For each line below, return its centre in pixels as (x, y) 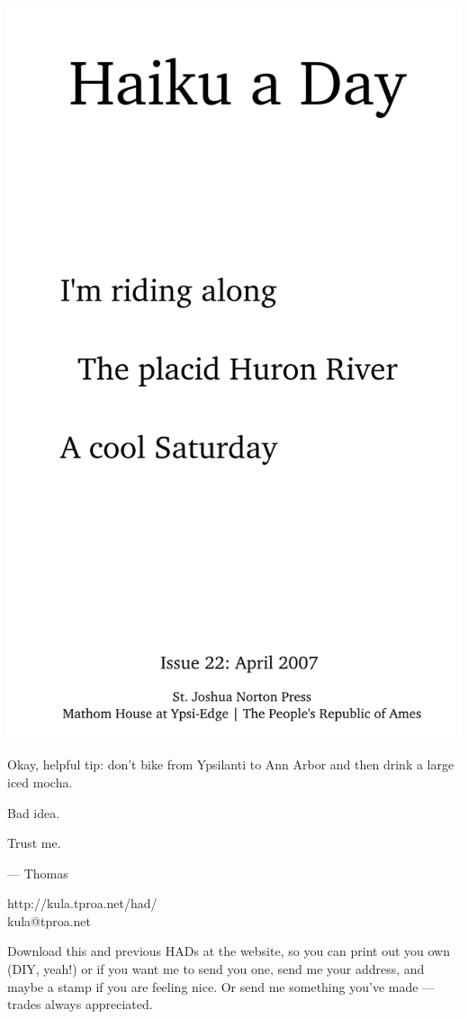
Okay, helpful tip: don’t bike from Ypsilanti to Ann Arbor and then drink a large (231, 764)
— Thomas (38, 873)
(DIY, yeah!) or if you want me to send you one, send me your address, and (216, 969)
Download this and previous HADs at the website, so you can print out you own (229, 951)
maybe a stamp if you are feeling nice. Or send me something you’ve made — (221, 986)
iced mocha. (40, 782)
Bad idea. (34, 812)
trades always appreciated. (80, 1004)
